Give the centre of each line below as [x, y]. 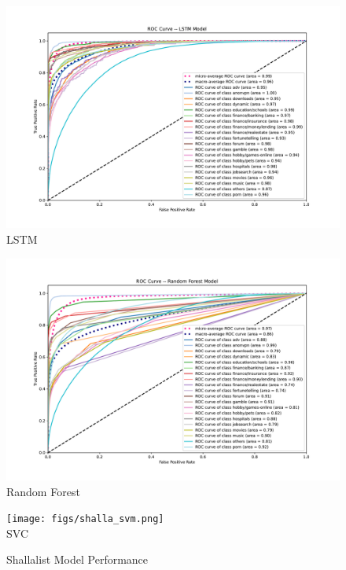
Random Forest [43, 491]
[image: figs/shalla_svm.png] [85, 519]
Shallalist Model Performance [77, 559]
